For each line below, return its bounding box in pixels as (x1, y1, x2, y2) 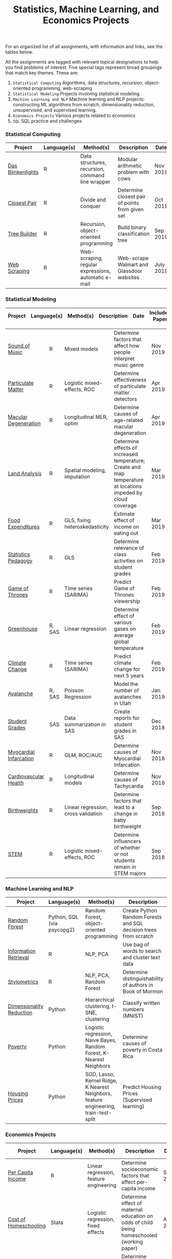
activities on (114, 557, 143, 564)
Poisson (64, 686, 84, 694)
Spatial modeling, (64, 466, 106, 473)
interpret (114, 355, 135, 362)
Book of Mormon (122, 988, 163, 995)
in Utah (114, 699, 132, 707)
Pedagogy (8, 557, 33, 564)
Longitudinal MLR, (64, 413, 108, 421)
